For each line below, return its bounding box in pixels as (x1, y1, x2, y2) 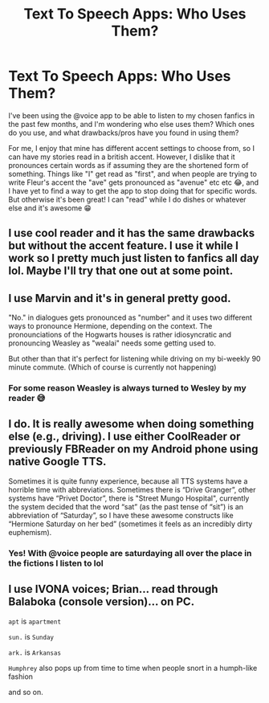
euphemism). (8, 527, 52, 537)
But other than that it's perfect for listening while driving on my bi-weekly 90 (8, 354, 261, 364)
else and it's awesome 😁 (8, 202, 92, 213)
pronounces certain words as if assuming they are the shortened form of (8, 160, 249, 170)
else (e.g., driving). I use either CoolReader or (8, 430, 241, 443)
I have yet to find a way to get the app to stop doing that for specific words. (8, 186, 258, 195)
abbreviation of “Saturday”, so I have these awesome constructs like (8, 510, 234, 520)
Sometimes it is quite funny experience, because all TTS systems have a (8, 476, 248, 486)
